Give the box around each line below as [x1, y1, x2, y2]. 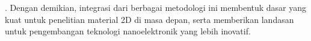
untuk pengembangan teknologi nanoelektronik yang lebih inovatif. [5, 25, 251, 37]
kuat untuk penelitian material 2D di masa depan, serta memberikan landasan [5, 13, 294, 25]
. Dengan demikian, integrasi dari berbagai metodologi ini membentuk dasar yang [5, 1, 307, 13]
